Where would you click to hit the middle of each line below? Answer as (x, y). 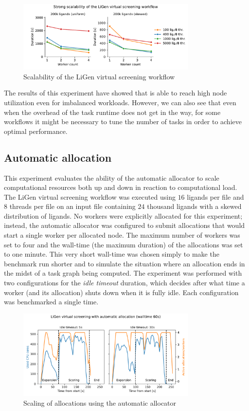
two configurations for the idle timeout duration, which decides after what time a (124, 283)
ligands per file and (215, 196)
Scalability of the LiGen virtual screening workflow (99, 76)
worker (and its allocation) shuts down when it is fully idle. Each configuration (121, 292)
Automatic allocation (58, 157)
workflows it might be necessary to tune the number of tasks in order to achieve (123, 121)
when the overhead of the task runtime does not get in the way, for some (112, 112)
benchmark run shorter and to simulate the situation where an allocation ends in (124, 263)
